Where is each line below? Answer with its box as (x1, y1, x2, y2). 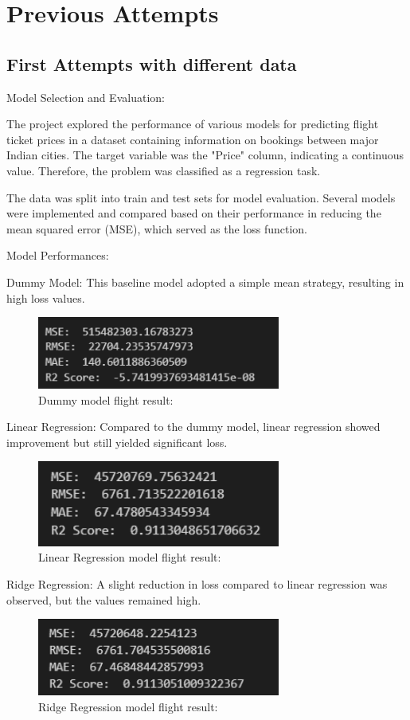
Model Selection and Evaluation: (6, 88, 165, 105)
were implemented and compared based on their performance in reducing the (6, 205, 381, 221)
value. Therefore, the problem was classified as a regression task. (6, 162, 321, 178)
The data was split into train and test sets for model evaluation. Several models (6, 189, 396, 205)
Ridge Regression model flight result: (38, 698, 218, 714)
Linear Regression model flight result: (38, 549, 221, 565)
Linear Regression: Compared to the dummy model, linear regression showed (6, 418, 381, 435)
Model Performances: (6, 247, 109, 264)
